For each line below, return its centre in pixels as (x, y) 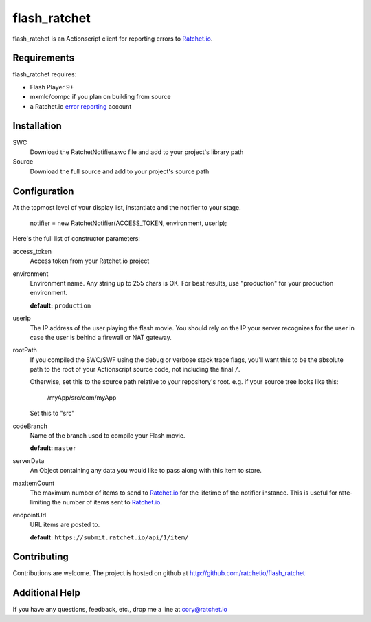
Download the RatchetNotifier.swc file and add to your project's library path (137, 152)
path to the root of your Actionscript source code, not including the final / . (135, 369)
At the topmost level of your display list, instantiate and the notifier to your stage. (127, 207)
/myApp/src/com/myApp (82, 397)
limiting (40, 502)
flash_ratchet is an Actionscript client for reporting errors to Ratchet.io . (113, 39)
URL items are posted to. (65, 525)
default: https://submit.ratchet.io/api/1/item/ (109, 537)
